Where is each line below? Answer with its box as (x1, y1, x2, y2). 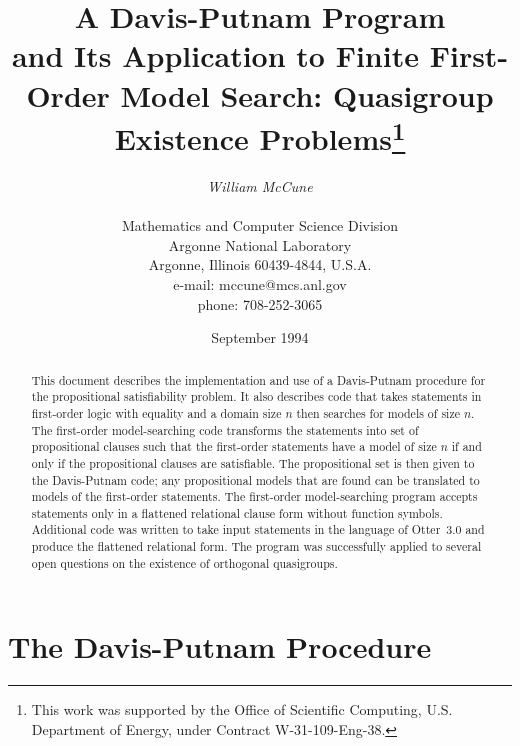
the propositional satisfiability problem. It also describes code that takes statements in (31, 388, 482, 405)
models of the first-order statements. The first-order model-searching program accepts (31, 488, 478, 505)
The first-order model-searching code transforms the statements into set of (31, 421, 419, 438)
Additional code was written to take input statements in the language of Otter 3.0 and (31, 521, 485, 538)
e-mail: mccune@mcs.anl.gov (173, 273, 347, 294)
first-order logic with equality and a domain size (31, 404, 282, 421)
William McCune (207, 176, 313, 197)
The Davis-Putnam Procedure (8, 626, 432, 667)
